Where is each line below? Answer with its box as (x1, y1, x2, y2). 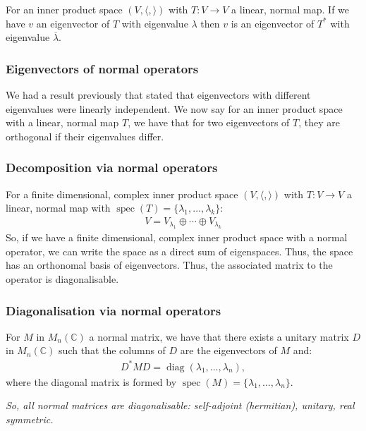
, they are (298, 115, 340, 130)
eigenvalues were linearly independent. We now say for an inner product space (6, 101, 343, 116)
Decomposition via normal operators (6, 159, 218, 176)
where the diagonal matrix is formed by (6, 374, 177, 389)
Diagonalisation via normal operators (6, 301, 221, 319)
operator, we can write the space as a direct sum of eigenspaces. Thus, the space (6, 243, 353, 258)
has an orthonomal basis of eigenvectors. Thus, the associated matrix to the (6, 257, 333, 272)
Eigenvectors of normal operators (6, 59, 199, 77)
